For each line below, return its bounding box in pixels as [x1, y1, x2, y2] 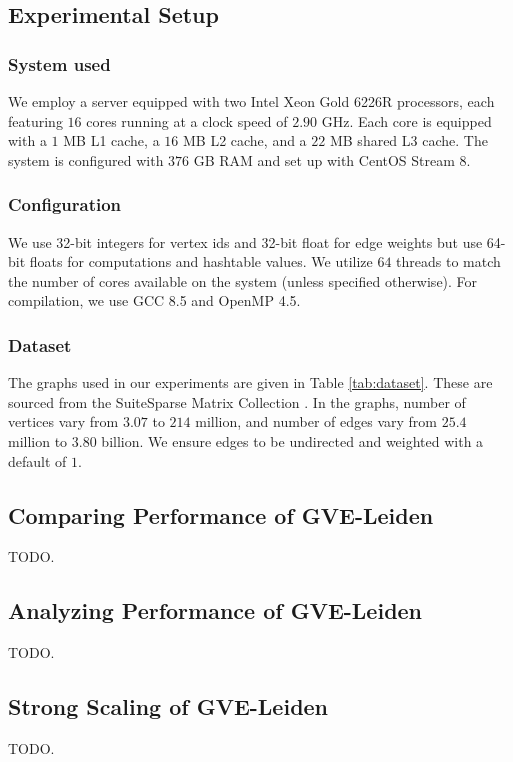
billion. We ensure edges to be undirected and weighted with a [101, 430, 484, 451]
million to [8, 430, 68, 451]
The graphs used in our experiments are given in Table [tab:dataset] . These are [8, 372, 493, 393]
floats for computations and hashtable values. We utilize [29, 251, 373, 272]
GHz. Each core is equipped [321, 110, 492, 131]
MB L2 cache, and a [182, 130, 307, 151]
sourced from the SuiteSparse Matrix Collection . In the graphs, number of [8, 391, 466, 412]
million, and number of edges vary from [195, 411, 437, 432]
